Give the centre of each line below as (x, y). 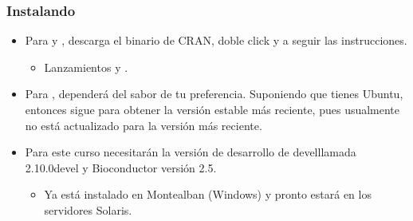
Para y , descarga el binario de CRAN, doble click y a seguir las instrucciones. (216, 40)
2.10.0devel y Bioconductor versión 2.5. (121, 167)
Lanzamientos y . (86, 67)
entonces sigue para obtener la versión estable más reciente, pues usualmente (212, 109)
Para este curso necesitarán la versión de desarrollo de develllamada (191, 152)
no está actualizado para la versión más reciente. (144, 125)
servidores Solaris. (88, 209)
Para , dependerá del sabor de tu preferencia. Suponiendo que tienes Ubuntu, (214, 94)
